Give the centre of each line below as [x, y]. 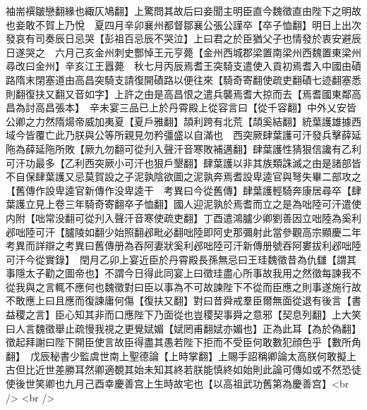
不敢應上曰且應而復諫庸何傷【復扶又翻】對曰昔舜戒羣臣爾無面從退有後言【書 [183, 300]
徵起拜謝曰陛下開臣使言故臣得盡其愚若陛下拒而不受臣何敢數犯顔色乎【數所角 [183, 342]
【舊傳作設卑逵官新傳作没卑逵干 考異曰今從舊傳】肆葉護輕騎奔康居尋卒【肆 [183, 190]
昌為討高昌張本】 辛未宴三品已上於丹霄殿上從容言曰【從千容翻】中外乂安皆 [181, 107]
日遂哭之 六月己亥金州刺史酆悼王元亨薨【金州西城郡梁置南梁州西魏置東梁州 [183, 52]
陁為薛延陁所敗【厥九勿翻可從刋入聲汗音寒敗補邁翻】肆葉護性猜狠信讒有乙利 [183, 148]
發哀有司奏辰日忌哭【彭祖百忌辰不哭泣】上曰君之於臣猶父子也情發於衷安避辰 [183, 38]
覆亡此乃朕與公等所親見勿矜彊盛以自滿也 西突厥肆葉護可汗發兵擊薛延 [198, 135]
